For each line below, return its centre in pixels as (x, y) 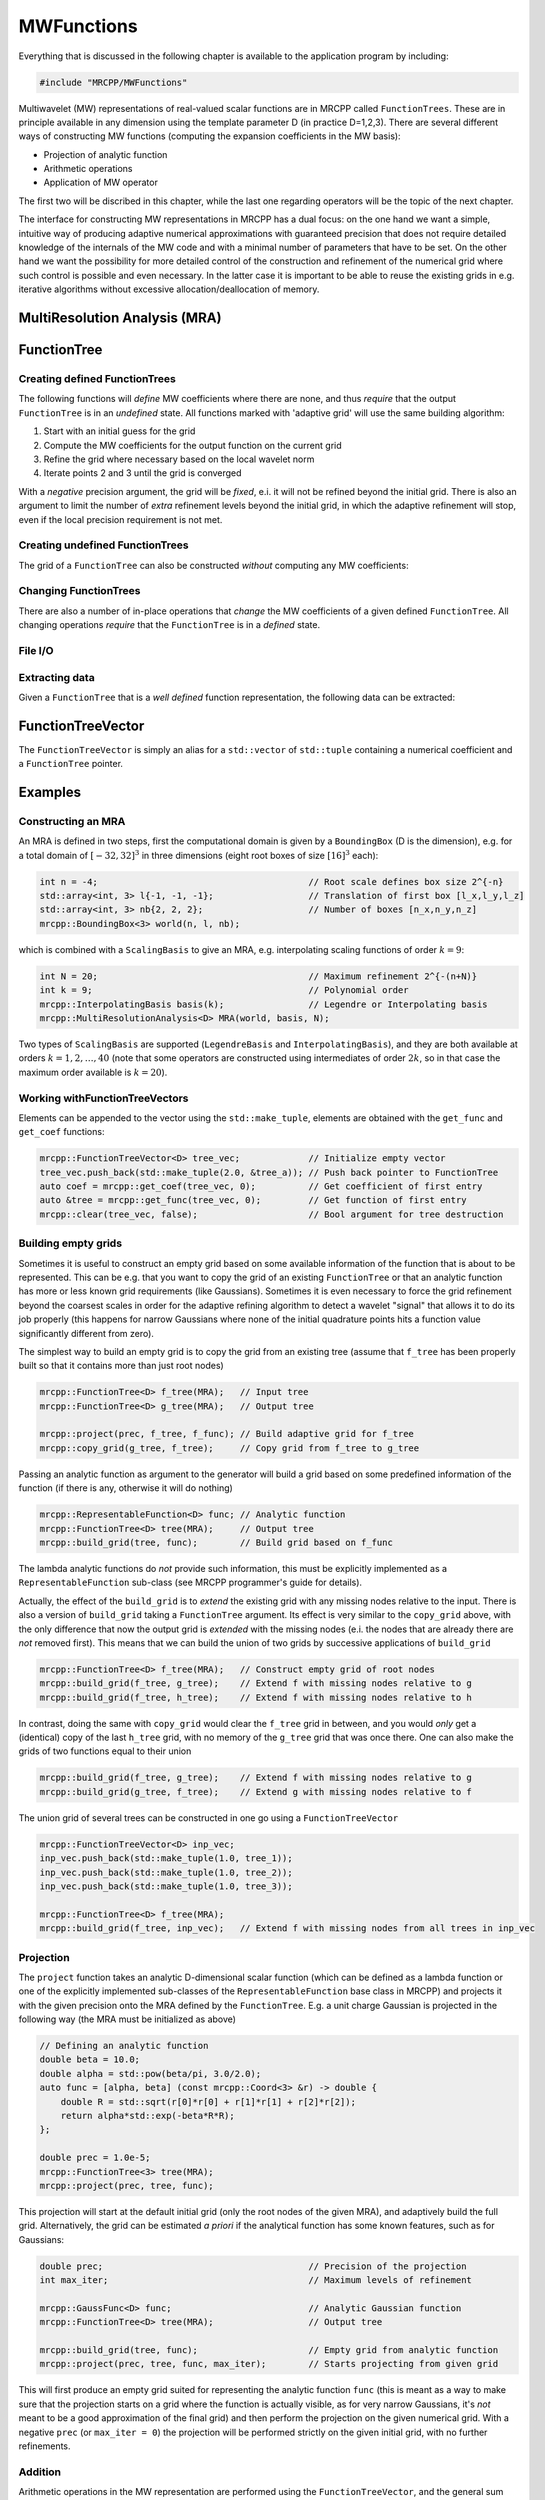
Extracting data (56, 677)
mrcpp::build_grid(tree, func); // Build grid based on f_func (216, 1543)
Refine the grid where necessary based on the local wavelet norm (179, 459)
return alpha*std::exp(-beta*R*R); (147, 2116)
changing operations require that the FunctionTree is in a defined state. (169, 625)
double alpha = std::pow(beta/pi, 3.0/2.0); (150, 2073)
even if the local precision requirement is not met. (120, 519)
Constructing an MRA (72, 821)
